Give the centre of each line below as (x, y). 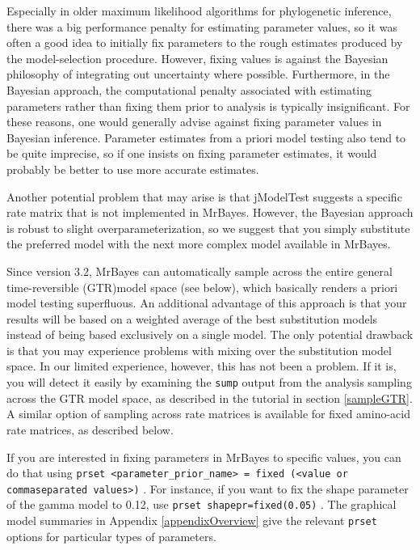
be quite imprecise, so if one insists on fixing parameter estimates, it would (192, 153)
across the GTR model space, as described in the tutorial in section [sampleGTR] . (210, 398)
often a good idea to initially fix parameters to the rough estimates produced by (205, 42)
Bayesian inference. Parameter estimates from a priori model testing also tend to (206, 137)
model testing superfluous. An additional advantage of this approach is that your (207, 303)
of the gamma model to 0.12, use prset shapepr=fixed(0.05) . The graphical (202, 504)
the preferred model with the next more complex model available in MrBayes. (199, 244)
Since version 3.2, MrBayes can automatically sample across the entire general (199, 271)
